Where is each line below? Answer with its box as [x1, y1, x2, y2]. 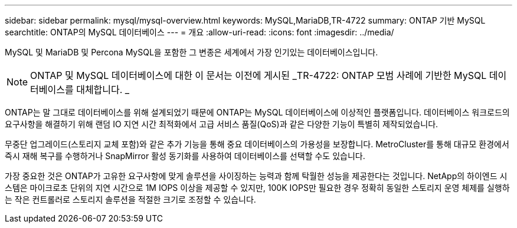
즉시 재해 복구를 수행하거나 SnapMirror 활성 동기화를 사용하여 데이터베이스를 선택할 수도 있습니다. [5, 151, 365, 161]
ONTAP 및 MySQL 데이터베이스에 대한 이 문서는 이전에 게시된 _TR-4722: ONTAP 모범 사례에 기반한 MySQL [30, 70, 487, 81]
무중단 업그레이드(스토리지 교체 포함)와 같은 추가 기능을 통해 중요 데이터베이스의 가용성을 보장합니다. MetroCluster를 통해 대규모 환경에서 [5, 139, 509, 149]
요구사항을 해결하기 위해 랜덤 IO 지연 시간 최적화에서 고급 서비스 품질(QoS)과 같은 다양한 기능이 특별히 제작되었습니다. [5, 119, 439, 129]
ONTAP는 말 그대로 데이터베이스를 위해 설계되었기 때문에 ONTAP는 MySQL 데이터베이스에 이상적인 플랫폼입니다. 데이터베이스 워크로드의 [5, 107, 510, 117]
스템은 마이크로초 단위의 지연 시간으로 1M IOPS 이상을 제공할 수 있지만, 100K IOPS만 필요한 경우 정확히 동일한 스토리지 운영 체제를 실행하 [5, 183, 510, 193]
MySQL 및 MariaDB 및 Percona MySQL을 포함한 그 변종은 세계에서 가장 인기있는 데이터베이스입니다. [5, 47, 378, 57]
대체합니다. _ [76, 84, 130, 95]
